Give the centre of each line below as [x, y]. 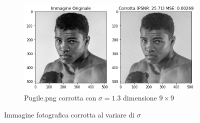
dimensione [140, 98]
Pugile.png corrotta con [60, 98]
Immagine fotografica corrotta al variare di [69, 114]
